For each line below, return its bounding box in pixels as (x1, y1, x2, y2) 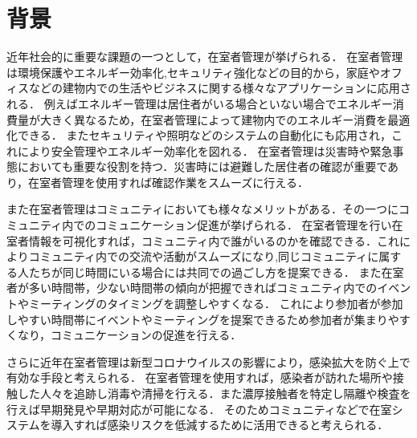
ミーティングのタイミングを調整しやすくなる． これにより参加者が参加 (28, 295, 403, 312)
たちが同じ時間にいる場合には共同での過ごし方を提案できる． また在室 (28, 263, 404, 280)
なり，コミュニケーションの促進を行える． (17, 326, 242, 343)
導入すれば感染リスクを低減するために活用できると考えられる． (51, 416, 389, 433)
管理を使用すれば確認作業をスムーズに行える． (62, 173, 309, 190)
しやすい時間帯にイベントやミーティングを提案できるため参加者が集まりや (6, 310, 399, 327)
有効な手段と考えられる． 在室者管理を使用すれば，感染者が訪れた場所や (6, 369, 393, 386)
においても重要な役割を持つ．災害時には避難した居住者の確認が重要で (17, 158, 388, 175)
